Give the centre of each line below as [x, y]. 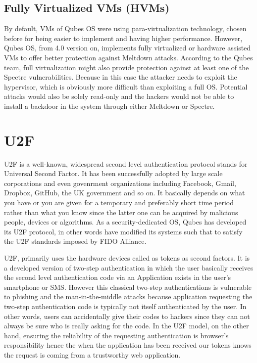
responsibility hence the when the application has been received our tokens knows [128, 345]
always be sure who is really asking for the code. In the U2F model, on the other [127, 326]
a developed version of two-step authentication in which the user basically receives [129, 267]
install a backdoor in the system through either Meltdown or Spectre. [109, 106]
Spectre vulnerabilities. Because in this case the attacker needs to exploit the [121, 77]
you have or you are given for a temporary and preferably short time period [119, 203]
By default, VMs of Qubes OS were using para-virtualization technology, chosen [125, 28]
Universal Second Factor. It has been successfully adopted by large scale [113, 173]
